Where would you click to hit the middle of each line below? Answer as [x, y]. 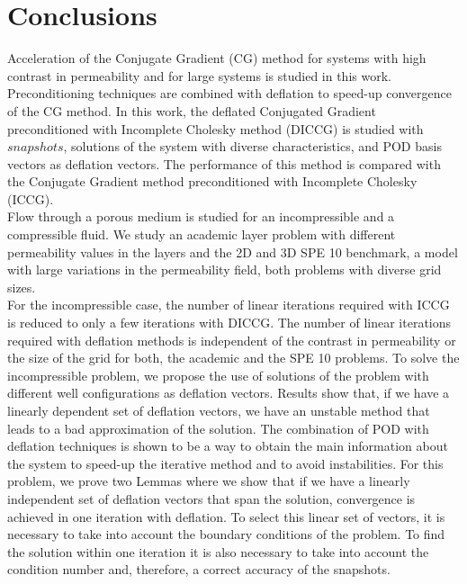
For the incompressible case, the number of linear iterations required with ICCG [229, 305]
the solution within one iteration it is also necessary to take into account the [218, 551]
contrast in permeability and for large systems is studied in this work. [199, 75]
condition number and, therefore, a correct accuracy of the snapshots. [199, 569]
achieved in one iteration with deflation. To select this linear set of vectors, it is [226, 516]
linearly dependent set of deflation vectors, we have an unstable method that [219, 410]
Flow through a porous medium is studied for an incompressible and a [201, 216]
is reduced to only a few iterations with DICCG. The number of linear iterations [229, 323]
